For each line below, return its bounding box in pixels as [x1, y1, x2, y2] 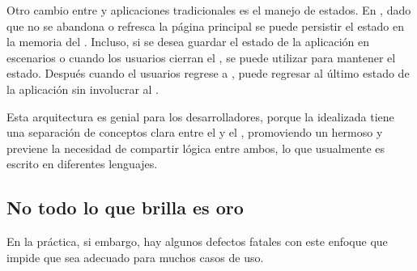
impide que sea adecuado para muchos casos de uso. [6, 248, 264, 265]
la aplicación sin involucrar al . [6, 80, 160, 97]
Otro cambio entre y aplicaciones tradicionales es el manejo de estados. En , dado [6, 2, 411, 18]
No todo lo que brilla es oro [6, 195, 244, 220]
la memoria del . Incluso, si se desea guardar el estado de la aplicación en [6, 33, 370, 50]
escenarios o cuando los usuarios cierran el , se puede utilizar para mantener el [6, 49, 396, 66]
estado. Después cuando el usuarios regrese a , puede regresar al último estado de [6, 65, 410, 82]
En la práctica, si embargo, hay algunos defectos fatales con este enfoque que [6, 233, 388, 250]
